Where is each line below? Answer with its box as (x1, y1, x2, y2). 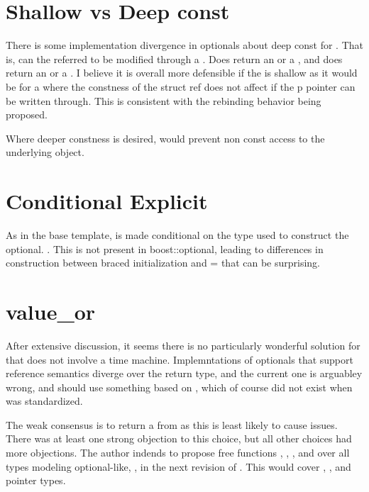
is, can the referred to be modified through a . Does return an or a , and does (6, 51, 343, 66)
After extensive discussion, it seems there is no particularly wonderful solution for (6, 337, 360, 352)
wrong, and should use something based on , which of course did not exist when (6, 379, 353, 394)
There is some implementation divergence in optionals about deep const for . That (6, 38, 364, 52)
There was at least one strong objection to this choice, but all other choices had (6, 431, 352, 446)
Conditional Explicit (6, 186, 208, 216)
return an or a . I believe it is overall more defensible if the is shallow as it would (6, 65, 358, 80)
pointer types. (6, 473, 66, 488)
